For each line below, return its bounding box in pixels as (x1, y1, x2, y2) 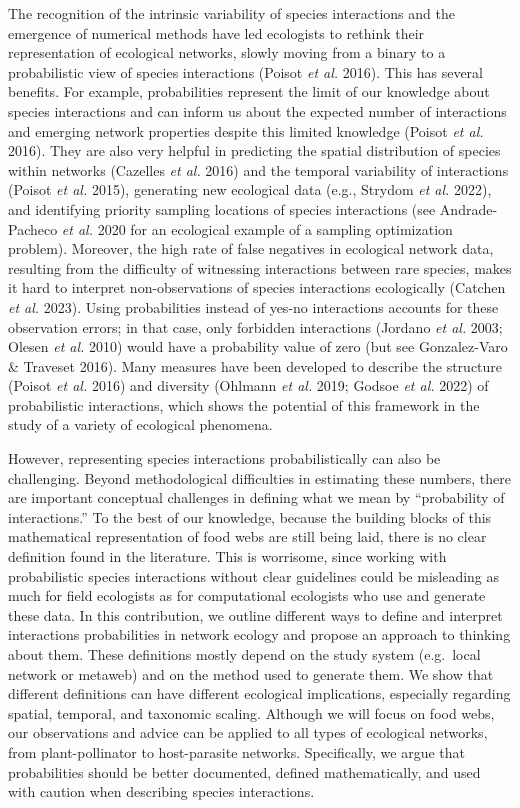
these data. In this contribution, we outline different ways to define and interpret (8, 604, 503, 625)
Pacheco (8, 218, 58, 239)
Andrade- (439, 198, 498, 219)
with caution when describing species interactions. (8, 781, 315, 802)
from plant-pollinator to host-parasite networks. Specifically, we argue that (8, 741, 466, 762)
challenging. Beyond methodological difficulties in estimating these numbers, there (8, 467, 512, 488)
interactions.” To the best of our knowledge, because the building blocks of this (8, 506, 492, 527)
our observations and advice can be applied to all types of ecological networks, (8, 722, 488, 743)
